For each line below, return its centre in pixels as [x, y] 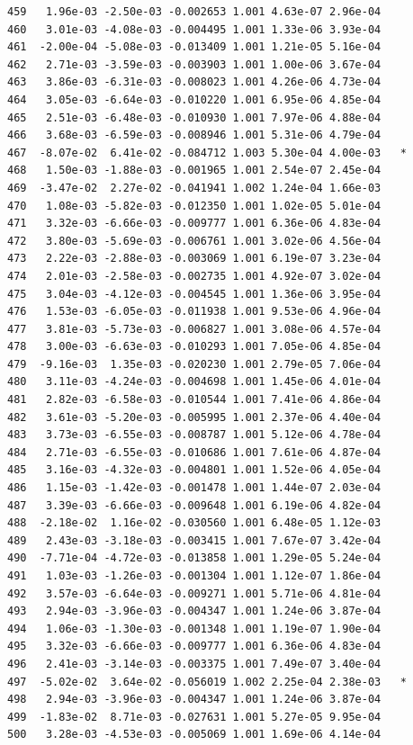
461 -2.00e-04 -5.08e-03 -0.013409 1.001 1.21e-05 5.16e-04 [194, 47]
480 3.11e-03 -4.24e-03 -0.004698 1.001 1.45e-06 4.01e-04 [194, 382]
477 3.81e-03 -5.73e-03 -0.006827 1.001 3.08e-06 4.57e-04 [194, 329]
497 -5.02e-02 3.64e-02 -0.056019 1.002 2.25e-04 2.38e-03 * [207, 682]
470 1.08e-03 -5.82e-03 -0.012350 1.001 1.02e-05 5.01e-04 [194, 206]
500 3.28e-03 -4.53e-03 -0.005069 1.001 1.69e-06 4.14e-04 [194, 735]
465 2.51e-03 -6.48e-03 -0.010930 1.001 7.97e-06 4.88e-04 [194, 117]
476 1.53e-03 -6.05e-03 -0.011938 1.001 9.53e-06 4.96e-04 [194, 312]
